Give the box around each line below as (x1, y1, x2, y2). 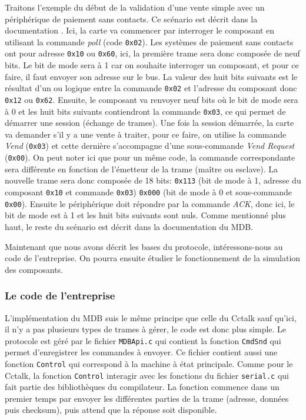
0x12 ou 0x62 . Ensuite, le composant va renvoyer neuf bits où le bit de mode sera (5, 93, 298, 105)
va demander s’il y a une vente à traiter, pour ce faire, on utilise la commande (5, 128, 287, 140)
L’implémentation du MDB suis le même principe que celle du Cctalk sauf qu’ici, (5, 311, 297, 324)
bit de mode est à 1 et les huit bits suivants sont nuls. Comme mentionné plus (5, 209, 286, 221)
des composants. (5, 263, 63, 275)
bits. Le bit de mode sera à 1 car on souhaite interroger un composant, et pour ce (5, 59, 299, 71)
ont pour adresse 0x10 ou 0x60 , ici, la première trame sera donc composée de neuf (5, 47, 300, 59)
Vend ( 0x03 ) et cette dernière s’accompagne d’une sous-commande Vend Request (5, 139, 295, 152)
